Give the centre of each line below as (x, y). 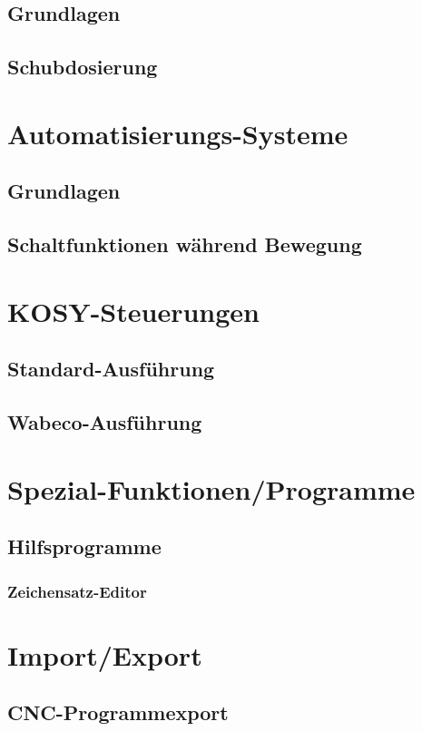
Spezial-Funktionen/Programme (211, 488)
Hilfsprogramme (84, 546)
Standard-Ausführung (111, 369)
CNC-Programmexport (118, 712)
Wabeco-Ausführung (105, 422)
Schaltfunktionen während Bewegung (185, 244)
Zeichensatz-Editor (77, 591)
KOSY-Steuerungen (133, 311)
